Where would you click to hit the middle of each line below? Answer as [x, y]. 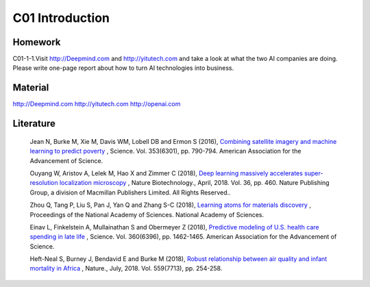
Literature [34, 124]
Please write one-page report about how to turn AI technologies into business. [123, 68]
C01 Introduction [61, 18]
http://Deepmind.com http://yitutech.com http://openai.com [97, 104]
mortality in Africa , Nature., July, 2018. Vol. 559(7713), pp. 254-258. [126, 269]
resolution [44, 183]
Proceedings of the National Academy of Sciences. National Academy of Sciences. [147, 214]
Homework [37, 42]
